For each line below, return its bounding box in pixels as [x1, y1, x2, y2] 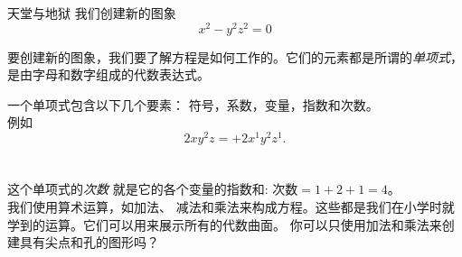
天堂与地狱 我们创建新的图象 [7, 4, 176, 22]
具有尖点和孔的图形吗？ [19, 233, 159, 252]
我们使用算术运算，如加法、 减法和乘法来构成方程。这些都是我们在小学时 [7, 197, 442, 216]
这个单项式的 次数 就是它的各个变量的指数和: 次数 [7, 179, 298, 198]
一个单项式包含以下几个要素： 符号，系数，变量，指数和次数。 [7, 95, 379, 114]
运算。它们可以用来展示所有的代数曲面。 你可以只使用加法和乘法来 [44, 215, 442, 234]
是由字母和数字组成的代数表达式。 [7, 65, 210, 84]
